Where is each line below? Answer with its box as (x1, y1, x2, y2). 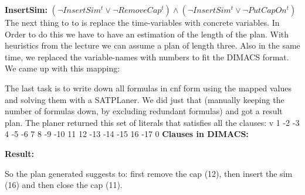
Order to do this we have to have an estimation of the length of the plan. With (5, 28, 289, 40)
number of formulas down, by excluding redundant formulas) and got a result (5, 105, 283, 117)
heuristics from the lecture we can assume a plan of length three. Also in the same (5, 39, 300, 52)
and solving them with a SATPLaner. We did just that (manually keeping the (5, 93, 284, 105)
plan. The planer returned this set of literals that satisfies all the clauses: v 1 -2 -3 (5, 116, 300, 128)
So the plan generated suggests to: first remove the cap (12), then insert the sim (5, 167, 293, 179)
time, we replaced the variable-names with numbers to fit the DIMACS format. (5, 50, 289, 63)
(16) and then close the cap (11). (5, 179, 123, 191)
